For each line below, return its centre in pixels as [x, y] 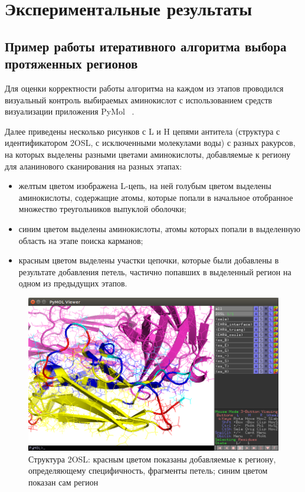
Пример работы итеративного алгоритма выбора [146, 46]
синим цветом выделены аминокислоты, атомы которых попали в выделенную [160, 228]
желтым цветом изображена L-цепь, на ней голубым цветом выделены [145, 186]
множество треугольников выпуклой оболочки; [102, 209]
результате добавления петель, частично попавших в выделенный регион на [155, 271]
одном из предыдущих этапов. [73, 283]
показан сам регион [63, 482]
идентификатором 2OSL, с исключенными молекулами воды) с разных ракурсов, [150, 143]
